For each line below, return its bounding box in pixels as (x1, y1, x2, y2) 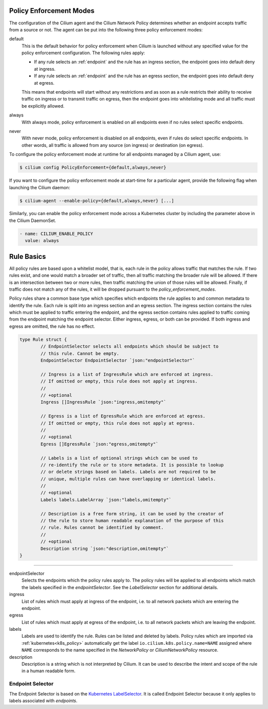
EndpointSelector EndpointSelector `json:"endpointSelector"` (40, 357, 196, 363)
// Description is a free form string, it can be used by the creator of (40, 511, 224, 516)
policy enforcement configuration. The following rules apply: (21, 50, 145, 56)
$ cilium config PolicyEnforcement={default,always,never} (19, 165, 166, 170)
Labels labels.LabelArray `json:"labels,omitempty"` (40, 497, 172, 502)
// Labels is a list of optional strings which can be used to (40, 455, 198, 461)
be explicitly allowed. (21, 103, 65, 109)
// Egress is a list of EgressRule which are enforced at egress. (40, 413, 206, 419)
